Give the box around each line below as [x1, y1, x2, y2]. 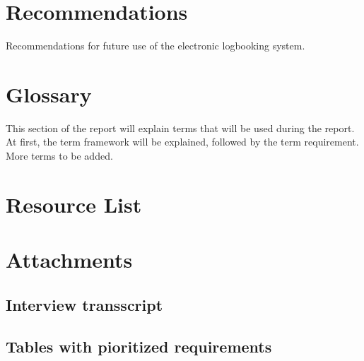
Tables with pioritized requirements [6, 335, 272, 357]
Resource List [6, 189, 142, 218]
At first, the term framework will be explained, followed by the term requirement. [6, 134, 359, 149]
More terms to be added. [6, 148, 113, 163]
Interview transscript [6, 293, 163, 315]
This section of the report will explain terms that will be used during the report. [6, 120, 355, 135]
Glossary [6, 79, 92, 108]
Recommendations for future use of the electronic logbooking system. [6, 38, 305, 53]
